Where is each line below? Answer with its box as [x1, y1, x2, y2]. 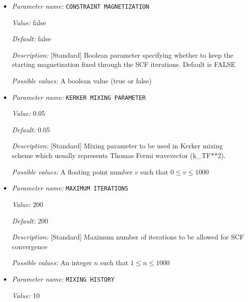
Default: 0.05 [12, 124, 50, 134]
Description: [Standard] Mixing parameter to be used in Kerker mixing [12, 141, 223, 151]
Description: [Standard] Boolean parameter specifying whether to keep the [12, 49, 233, 60]
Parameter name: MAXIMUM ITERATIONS [12, 183, 129, 193]
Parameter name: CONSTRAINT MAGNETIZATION [12, 1, 149, 11]
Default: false [12, 33, 51, 44]
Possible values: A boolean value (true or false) [12, 76, 152, 86]
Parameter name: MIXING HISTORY [12, 273, 115, 284]
